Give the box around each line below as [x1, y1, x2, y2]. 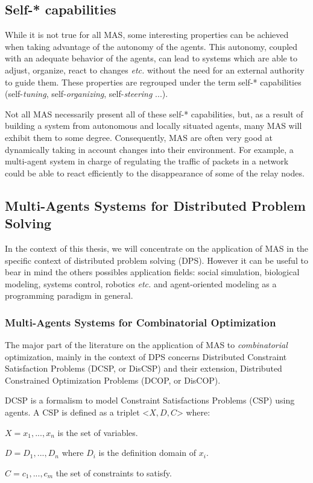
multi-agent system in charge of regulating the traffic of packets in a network [5, 155, 289, 167]
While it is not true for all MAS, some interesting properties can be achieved [5, 28, 289, 41]
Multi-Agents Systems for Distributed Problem [5, 196, 306, 214]
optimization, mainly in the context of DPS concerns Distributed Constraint [5, 350, 287, 363]
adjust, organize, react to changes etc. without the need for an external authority [5, 63, 305, 76]
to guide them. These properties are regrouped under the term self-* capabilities [5, 75, 302, 88]
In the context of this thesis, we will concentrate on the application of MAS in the [5, 241, 309, 254]
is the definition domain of [98, 446, 197, 459]
